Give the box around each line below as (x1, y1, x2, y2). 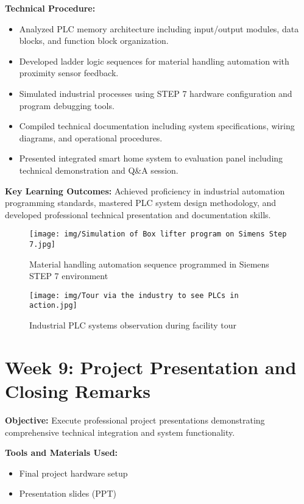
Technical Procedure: (5, 2, 96, 14)
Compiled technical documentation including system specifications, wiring (19, 119, 295, 132)
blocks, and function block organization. (19, 34, 169, 47)
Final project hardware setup (19, 466, 128, 479)
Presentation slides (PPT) (19, 487, 116, 500)
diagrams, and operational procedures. (19, 131, 163, 144)
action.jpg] (29, 301, 77, 310)
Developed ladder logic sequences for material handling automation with (19, 54, 289, 67)
